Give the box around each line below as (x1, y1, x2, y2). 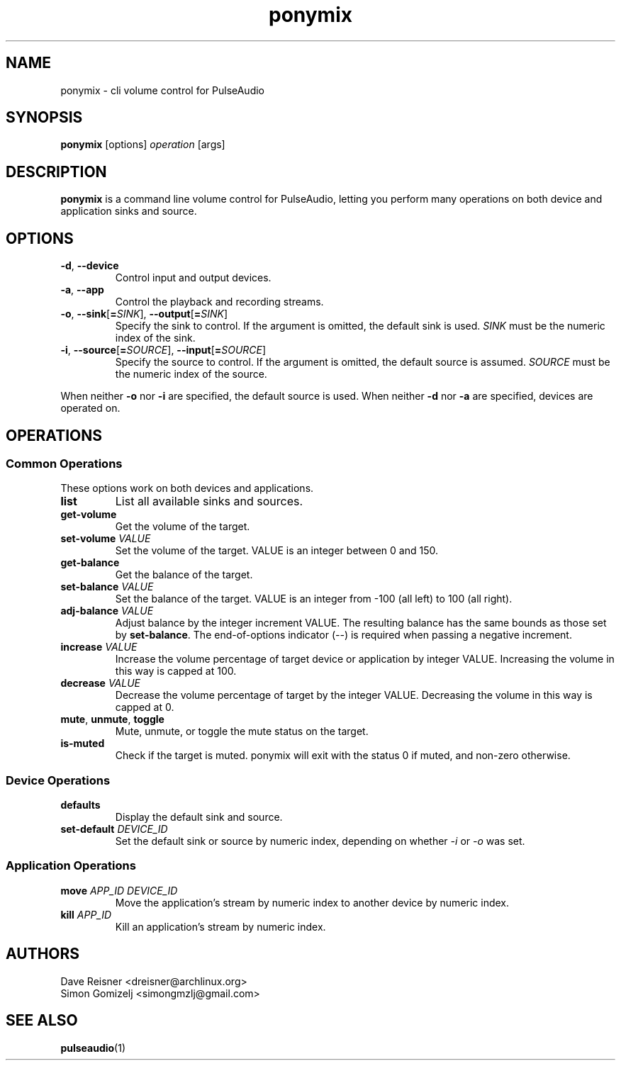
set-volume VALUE (60, 532, 151, 545)
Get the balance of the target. (115, 568, 253, 581)
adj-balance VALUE (60, 605, 154, 617)
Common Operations (6, 456, 123, 471)
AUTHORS (6, 945, 80, 963)
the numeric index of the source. (115, 368, 267, 381)
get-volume (60, 508, 117, 521)
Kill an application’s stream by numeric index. (115, 920, 326, 933)
